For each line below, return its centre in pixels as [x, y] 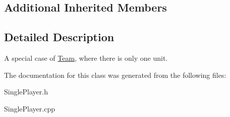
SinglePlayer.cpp [30, 108]
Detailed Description [59, 37]
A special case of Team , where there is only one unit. [86, 57]
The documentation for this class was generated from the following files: [115, 75]
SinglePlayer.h [26, 92]
